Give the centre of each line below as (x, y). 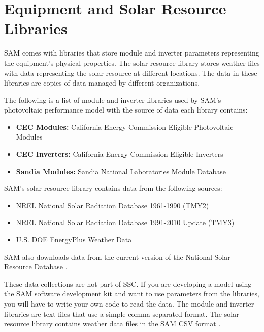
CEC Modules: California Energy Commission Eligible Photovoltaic (125, 127)
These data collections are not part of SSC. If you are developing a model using (128, 283)
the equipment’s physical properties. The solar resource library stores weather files (132, 62)
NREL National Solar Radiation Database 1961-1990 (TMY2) (112, 205)
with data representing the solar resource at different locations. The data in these (131, 73)
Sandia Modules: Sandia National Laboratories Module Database (121, 171)
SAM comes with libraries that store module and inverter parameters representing (132, 53)
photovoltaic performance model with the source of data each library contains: (126, 110)
